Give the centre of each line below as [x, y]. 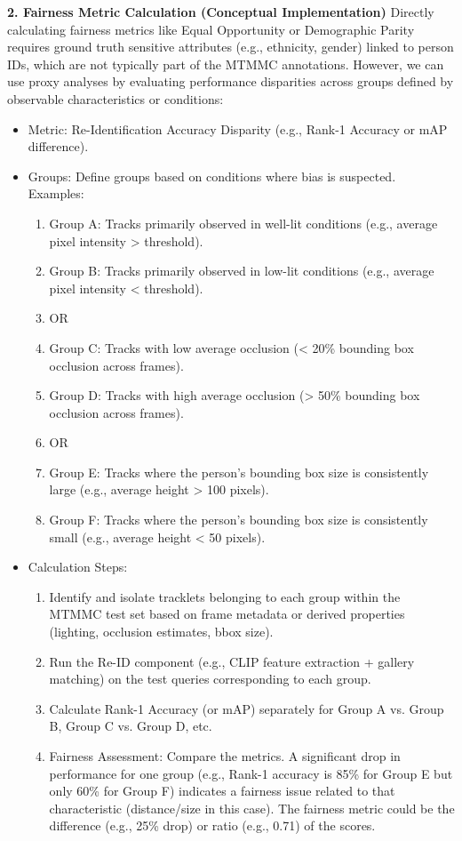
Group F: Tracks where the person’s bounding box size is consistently [239, 520]
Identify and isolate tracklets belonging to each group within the [225, 596]
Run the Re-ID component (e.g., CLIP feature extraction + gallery [232, 661]
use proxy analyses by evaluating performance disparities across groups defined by [231, 81]
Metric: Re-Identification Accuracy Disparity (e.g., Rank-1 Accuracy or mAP [238, 128]
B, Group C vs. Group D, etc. [131, 726]
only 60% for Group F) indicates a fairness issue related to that [222, 791]
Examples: [56, 193]
